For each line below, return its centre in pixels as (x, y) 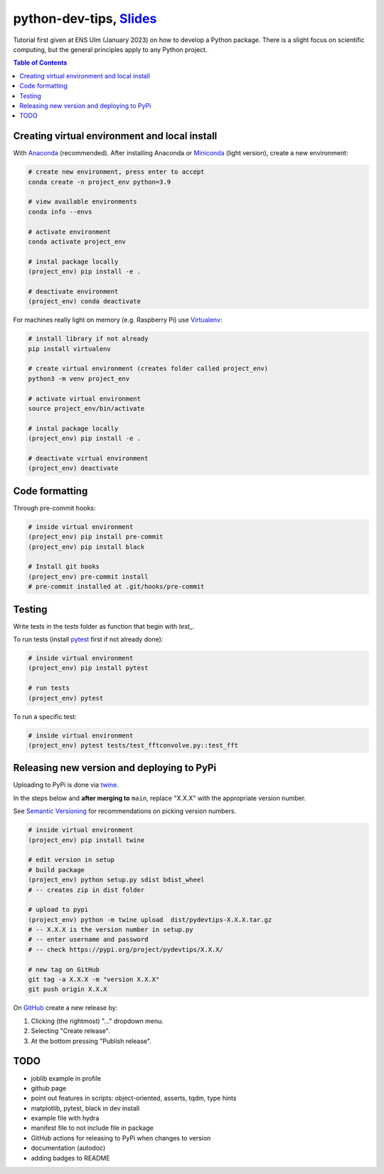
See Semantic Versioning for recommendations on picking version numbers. (125, 811)
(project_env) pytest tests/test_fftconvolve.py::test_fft (133, 745)
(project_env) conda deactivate (85, 302)
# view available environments (83, 202)
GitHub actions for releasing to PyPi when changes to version (121, 1138)
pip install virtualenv (70, 348)
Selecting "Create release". (70, 1031)
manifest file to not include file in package (92, 1128)
